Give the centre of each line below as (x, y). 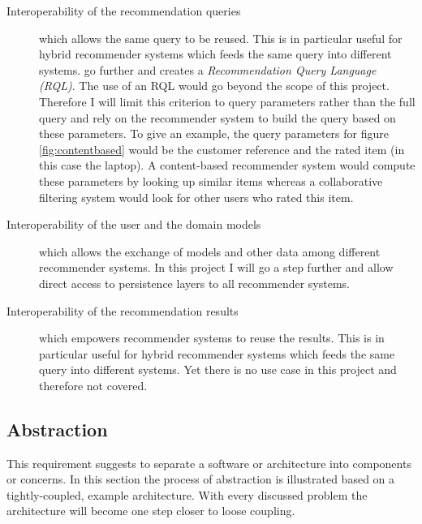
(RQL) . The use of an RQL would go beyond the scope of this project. (214, 86)
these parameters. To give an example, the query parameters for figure (214, 133)
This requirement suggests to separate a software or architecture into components (209, 463)
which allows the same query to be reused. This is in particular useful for (221, 38)
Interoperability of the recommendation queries (124, 11)
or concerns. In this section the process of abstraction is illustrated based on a (201, 479)
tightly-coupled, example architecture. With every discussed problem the (187, 494)
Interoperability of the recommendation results (123, 310)
